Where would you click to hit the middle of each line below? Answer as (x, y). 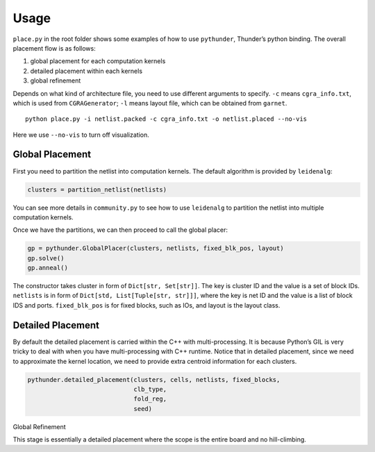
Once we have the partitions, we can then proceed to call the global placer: (120, 230)
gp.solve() (46, 258)
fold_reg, (150, 399)
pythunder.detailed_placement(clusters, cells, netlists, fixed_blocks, (154, 379)
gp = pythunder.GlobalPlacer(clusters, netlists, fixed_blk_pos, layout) (156, 249)
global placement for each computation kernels (98, 61)
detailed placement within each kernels (86, 71)
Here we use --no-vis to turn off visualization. (81, 135)
